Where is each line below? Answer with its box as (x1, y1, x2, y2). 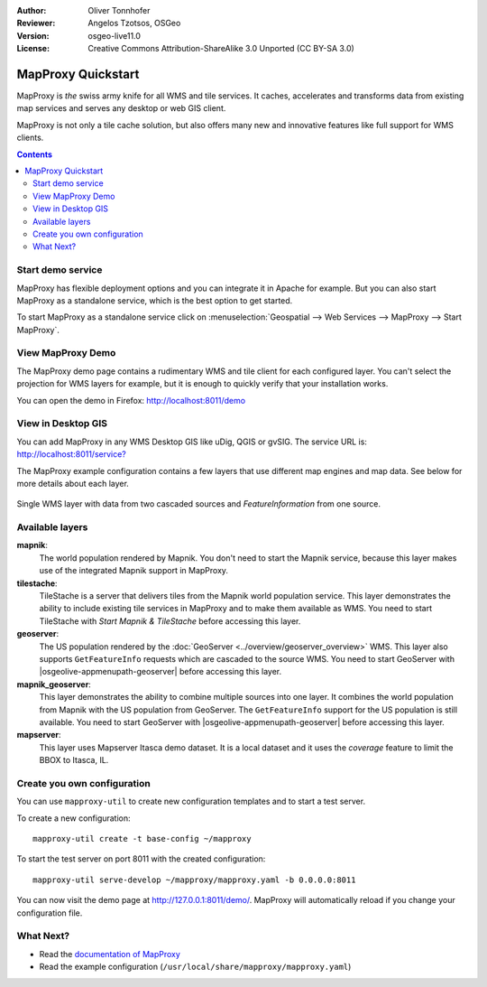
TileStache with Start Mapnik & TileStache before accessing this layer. (39, 615, 301, 627)
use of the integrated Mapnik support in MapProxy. (39, 565, 229, 576)
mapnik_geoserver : (16, 678, 92, 690)
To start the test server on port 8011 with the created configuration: (16, 853, 266, 864)
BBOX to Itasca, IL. (39, 755, 109, 766)
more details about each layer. (16, 478, 130, 489)
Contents (16, 149, 53, 160)
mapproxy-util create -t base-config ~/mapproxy (32, 833, 252, 844)
